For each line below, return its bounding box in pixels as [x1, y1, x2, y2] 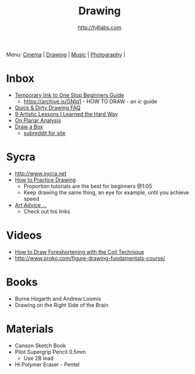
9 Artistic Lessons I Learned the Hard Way [14, 110, 119, 117]
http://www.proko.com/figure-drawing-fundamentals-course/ [14, 254, 165, 262]
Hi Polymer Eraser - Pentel [14, 361, 80, 368]
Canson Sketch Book [14, 342, 66, 349]
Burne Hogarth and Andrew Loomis [14, 295, 101, 302]
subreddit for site [23, 129, 66, 136]
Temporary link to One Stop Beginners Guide [14, 91, 124, 99]
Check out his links [23, 208, 71, 215]
